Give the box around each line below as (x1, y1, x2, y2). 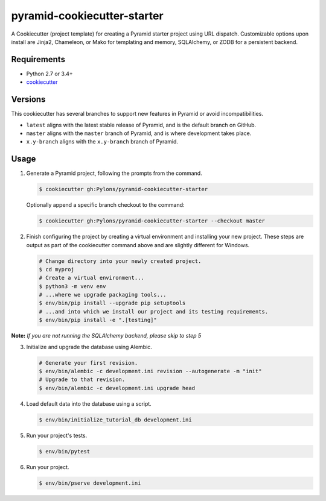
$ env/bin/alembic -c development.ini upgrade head (39, 385, 196, 391)
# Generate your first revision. (39, 359, 138, 366)
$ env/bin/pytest (39, 448, 91, 455)
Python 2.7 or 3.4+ (26, 70, 73, 77)
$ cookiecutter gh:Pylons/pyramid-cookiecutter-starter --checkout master (39, 218, 266, 224)
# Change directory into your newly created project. (39, 257, 202, 265)
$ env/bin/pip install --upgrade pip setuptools (39, 300, 186, 307)
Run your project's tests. (26, 432, 88, 439)
